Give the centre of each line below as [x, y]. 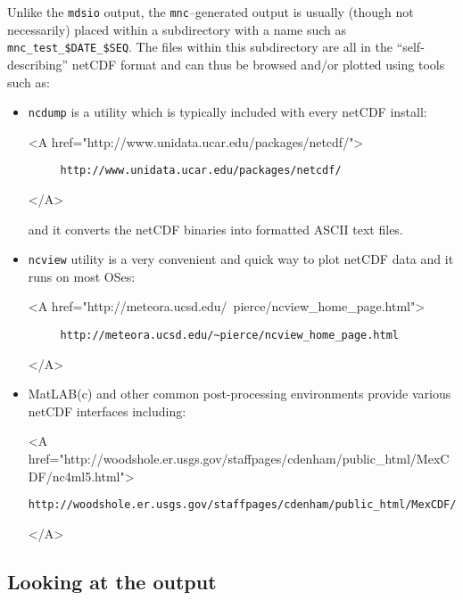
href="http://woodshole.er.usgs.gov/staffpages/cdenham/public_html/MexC [239, 459]
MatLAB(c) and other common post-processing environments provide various [240, 394]
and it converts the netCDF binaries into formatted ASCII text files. [215, 229]
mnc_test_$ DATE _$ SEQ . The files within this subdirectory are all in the [200, 47]
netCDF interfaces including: [107, 411]
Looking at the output [112, 581]
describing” [38, 64]
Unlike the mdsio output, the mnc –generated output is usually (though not [211, 12]
